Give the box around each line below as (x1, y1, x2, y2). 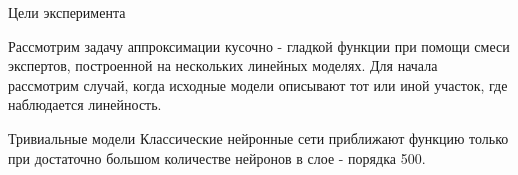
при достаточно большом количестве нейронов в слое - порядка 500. (8, 147, 426, 168)
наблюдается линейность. (8, 94, 162, 115)
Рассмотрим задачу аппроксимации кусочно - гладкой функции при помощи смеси (8, 35, 510, 56)
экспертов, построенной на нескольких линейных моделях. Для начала (8, 55, 438, 76)
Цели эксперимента (8, 2, 126, 22)
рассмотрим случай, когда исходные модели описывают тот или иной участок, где (8, 74, 508, 95)
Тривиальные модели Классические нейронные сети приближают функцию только (8, 127, 509, 148)
